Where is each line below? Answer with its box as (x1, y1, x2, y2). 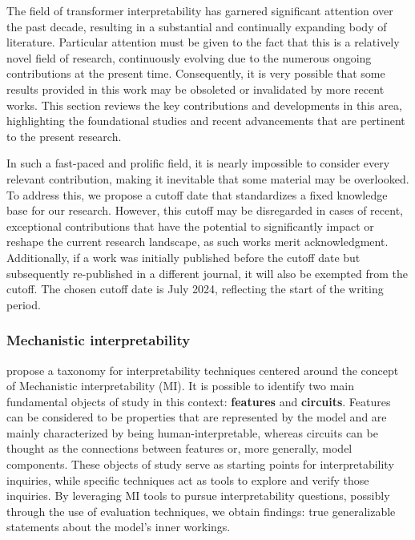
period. (6, 296, 41, 312)
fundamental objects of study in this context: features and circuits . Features (6, 393, 391, 409)
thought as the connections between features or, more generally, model (6, 440, 353, 457)
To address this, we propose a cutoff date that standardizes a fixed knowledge (6, 186, 388, 203)
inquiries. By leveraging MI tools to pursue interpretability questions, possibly (6, 487, 390, 504)
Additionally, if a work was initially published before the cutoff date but (6, 248, 361, 265)
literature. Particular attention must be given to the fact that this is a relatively (6, 34, 400, 50)
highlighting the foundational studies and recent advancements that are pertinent (6, 112, 405, 129)
